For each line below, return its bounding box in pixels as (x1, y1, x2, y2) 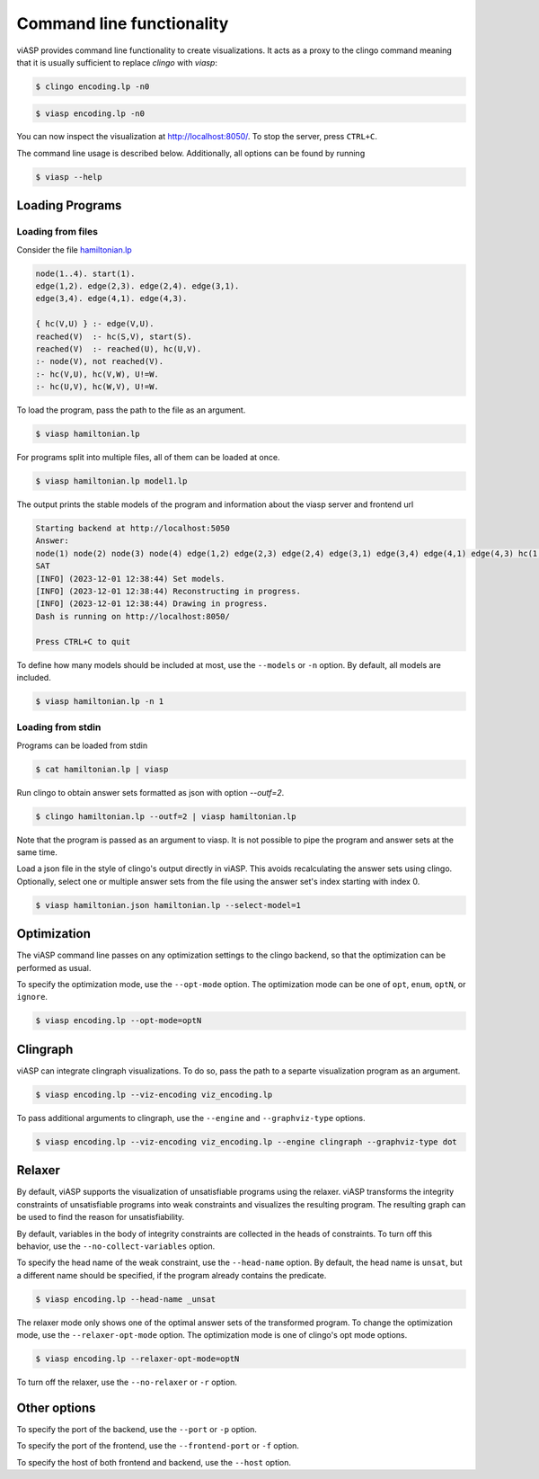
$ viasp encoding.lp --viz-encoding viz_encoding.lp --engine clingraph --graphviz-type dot (35, 1136, 457, 1146)
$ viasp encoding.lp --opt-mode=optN (35, 1016, 202, 1026)
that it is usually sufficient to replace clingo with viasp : (16, 57, 217, 67)
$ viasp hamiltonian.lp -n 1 (35, 696, 164, 706)
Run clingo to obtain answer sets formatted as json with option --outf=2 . (16, 787, 285, 797)
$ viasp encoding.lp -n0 (35, 108, 146, 119)
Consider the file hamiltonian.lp (16, 244, 132, 255)
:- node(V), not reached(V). (35, 356, 164, 367)
